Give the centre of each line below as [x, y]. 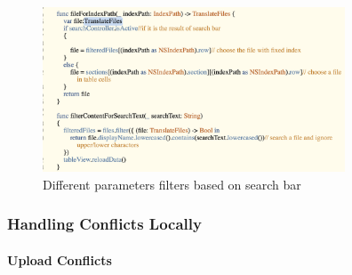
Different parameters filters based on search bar [172, 184]
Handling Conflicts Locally [104, 224]
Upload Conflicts [60, 259]
